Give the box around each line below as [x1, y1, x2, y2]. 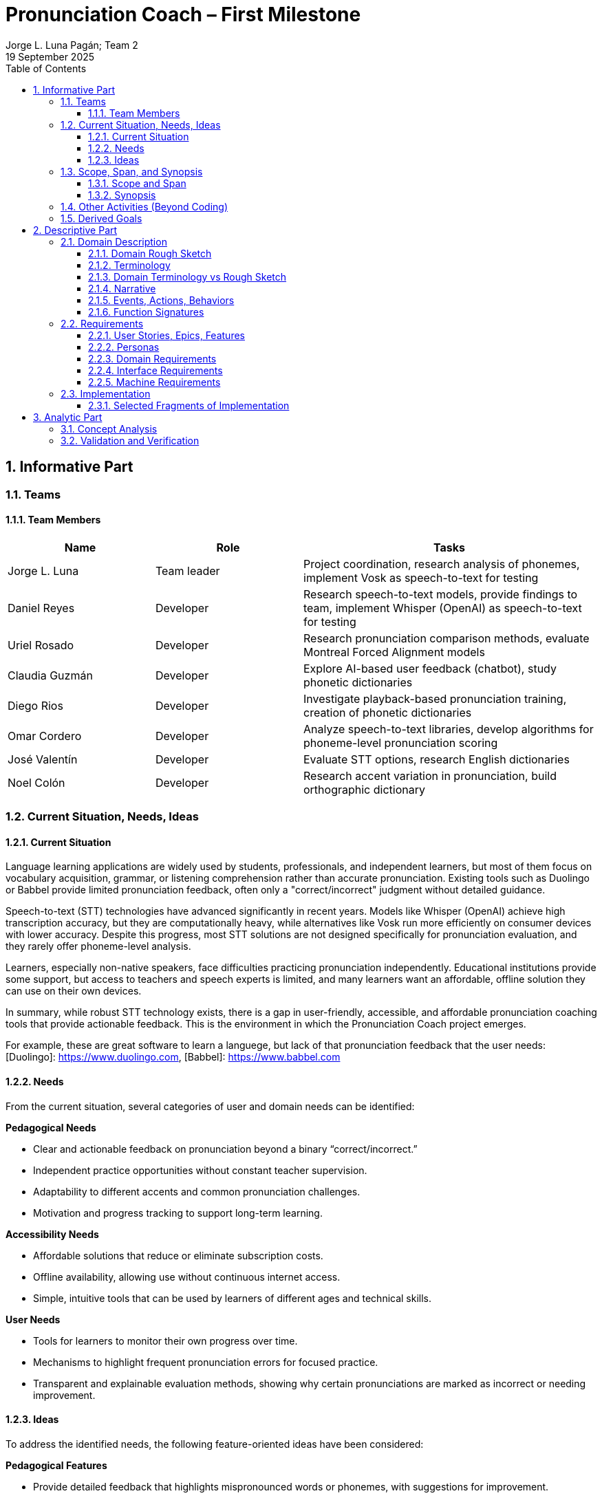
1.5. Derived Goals [61, 212, 142, 224]
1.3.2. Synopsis [88, 188, 156, 201]
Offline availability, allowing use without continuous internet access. [33, 1270, 341, 1283]
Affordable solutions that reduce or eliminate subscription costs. [33, 1249, 323, 1261]
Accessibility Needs [6, 1228, 99, 1240]
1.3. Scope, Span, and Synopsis [61, 165, 203, 177]
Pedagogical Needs [6, 1121, 96, 1133]
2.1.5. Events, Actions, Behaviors [88, 294, 235, 306]
